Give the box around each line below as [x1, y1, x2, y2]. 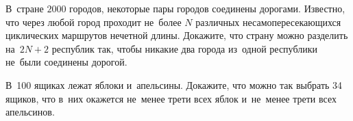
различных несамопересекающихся [195, 14, 341, 29]
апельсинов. [5, 105, 55, 119]
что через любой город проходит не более [5, 14, 182, 29]
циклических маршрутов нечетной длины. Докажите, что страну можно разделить [5, 28, 348, 42]
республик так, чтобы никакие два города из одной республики [51, 41, 317, 55]
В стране [5, 1, 44, 15]
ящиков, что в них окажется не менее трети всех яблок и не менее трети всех [5, 91, 337, 105]
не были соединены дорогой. [5, 55, 127, 69]
